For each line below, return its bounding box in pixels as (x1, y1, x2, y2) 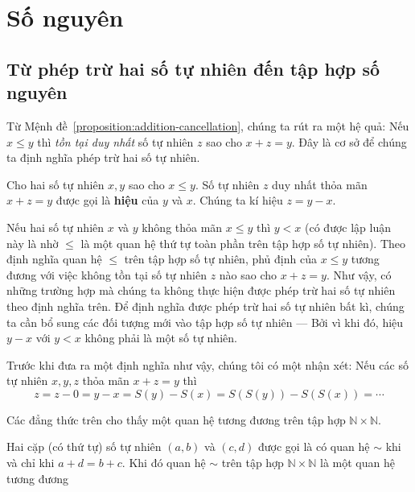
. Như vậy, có (326, 266, 392, 283)
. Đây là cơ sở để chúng (291, 133, 407, 150)
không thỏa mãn (142, 218, 223, 235)
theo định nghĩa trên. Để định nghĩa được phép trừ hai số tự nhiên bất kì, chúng (6, 297, 405, 314)
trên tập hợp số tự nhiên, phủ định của (124, 250, 317, 267)
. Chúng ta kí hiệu (192, 192, 283, 209)
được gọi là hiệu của (55, 192, 159, 209)
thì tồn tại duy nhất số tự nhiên (37, 133, 194, 150)
